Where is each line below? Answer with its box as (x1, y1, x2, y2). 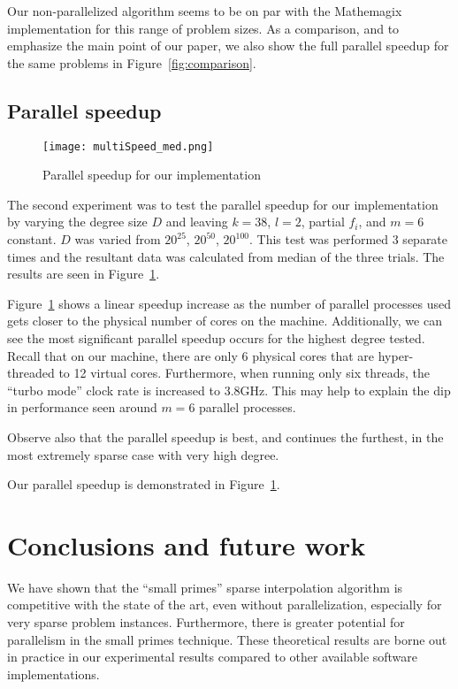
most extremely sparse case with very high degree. (7, 445, 279, 463)
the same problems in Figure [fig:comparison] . (7, 53, 256, 72)
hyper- (378, 346, 414, 364)
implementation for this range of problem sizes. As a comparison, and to (7, 19, 400, 37)
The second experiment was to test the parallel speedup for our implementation (7, 195, 439, 213)
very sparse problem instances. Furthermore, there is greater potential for (7, 613, 405, 632)
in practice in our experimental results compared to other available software (7, 647, 418, 666)
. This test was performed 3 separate (249, 230, 448, 249)
